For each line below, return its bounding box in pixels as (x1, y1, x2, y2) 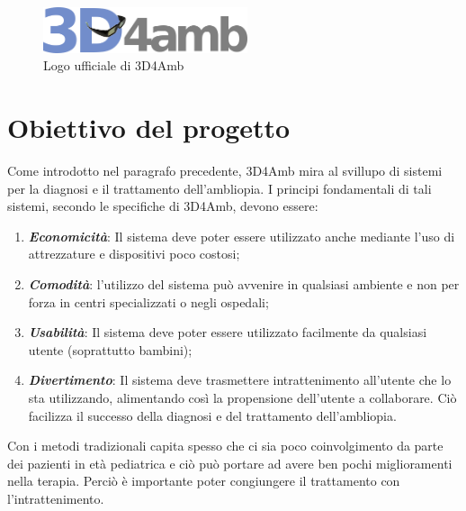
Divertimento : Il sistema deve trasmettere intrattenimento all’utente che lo (28, 370, 452, 389)
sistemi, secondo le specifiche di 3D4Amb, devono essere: (7, 196, 318, 215)
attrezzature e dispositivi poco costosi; (28, 244, 240, 263)
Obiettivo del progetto (7, 109, 291, 146)
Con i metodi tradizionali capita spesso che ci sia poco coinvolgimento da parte (7, 436, 444, 455)
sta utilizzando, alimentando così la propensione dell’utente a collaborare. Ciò (28, 388, 457, 406)
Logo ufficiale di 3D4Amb (43, 56, 184, 75)
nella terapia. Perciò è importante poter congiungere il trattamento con (7, 471, 400, 490)
